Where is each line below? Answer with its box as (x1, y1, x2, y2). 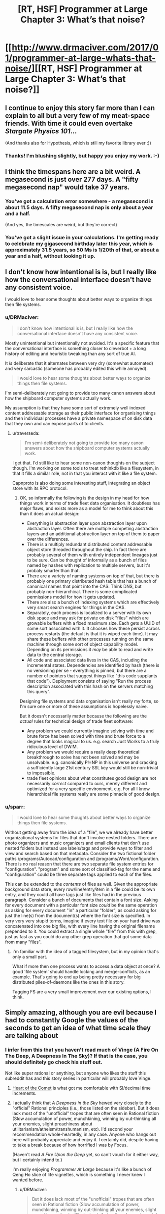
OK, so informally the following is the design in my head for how (19, 495, 149, 501)
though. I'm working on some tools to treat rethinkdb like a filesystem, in (12, 465, 159, 471)
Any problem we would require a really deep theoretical (27, 749, 139, 755)
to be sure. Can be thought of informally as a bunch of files (27, 557, 147, 563)
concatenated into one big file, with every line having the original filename (5, 923, 155, 929)
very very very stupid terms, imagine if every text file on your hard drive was (5, 917, 161, 924)
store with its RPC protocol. (12, 485, 68, 491)
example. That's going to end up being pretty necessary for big (12, 974, 141, 980)
